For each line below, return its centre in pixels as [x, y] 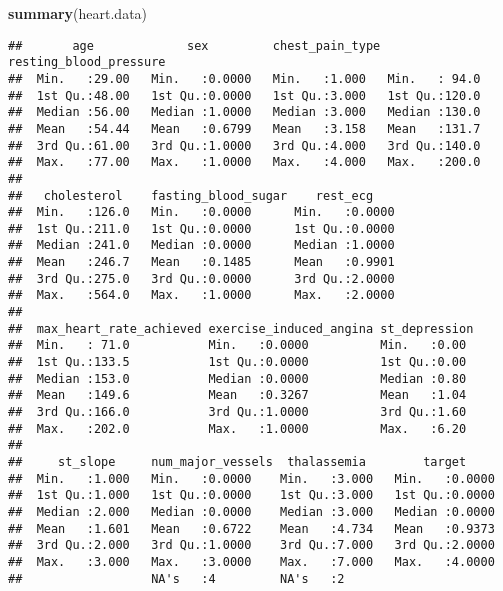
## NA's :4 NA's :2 [176, 578]
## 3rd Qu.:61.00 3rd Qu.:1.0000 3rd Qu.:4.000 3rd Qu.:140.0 [244, 145]
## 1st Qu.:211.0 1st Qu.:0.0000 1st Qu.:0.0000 [201, 228]
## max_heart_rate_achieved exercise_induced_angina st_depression [241, 328]
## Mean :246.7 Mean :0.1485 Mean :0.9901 [201, 262]
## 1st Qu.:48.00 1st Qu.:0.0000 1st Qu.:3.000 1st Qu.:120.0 [244, 95]
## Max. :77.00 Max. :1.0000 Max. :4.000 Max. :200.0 [244, 162]
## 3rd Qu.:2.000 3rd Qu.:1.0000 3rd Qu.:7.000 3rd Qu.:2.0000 [251, 545]
